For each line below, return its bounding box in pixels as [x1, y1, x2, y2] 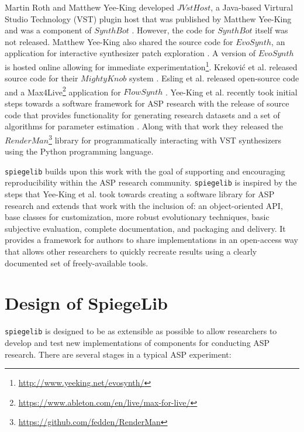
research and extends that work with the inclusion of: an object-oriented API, [5, 199, 283, 211]
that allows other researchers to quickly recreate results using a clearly [5, 245, 257, 257]
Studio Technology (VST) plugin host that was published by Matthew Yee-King [5, 12, 292, 25]
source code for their [5, 72, 78, 84]
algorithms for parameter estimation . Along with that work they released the [5, 120, 284, 132]
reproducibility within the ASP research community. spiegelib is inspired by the [5, 176, 297, 188]
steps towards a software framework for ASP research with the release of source [5, 97, 289, 109]
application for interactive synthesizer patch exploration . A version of [5, 47, 256, 59]
